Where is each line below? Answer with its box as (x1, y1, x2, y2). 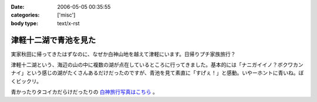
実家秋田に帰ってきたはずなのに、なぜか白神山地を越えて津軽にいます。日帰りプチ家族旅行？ (11, 50, 236, 57)
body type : (11, 19, 38, 26)
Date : (11, 4, 25, 10)
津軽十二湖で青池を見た (11, 35, 96, 45)
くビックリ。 (11, 77, 42, 84)
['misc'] (57, 12, 76, 19)
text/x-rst (57, 19, 80, 26)
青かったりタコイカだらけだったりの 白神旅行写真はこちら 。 (11, 89, 158, 96)
